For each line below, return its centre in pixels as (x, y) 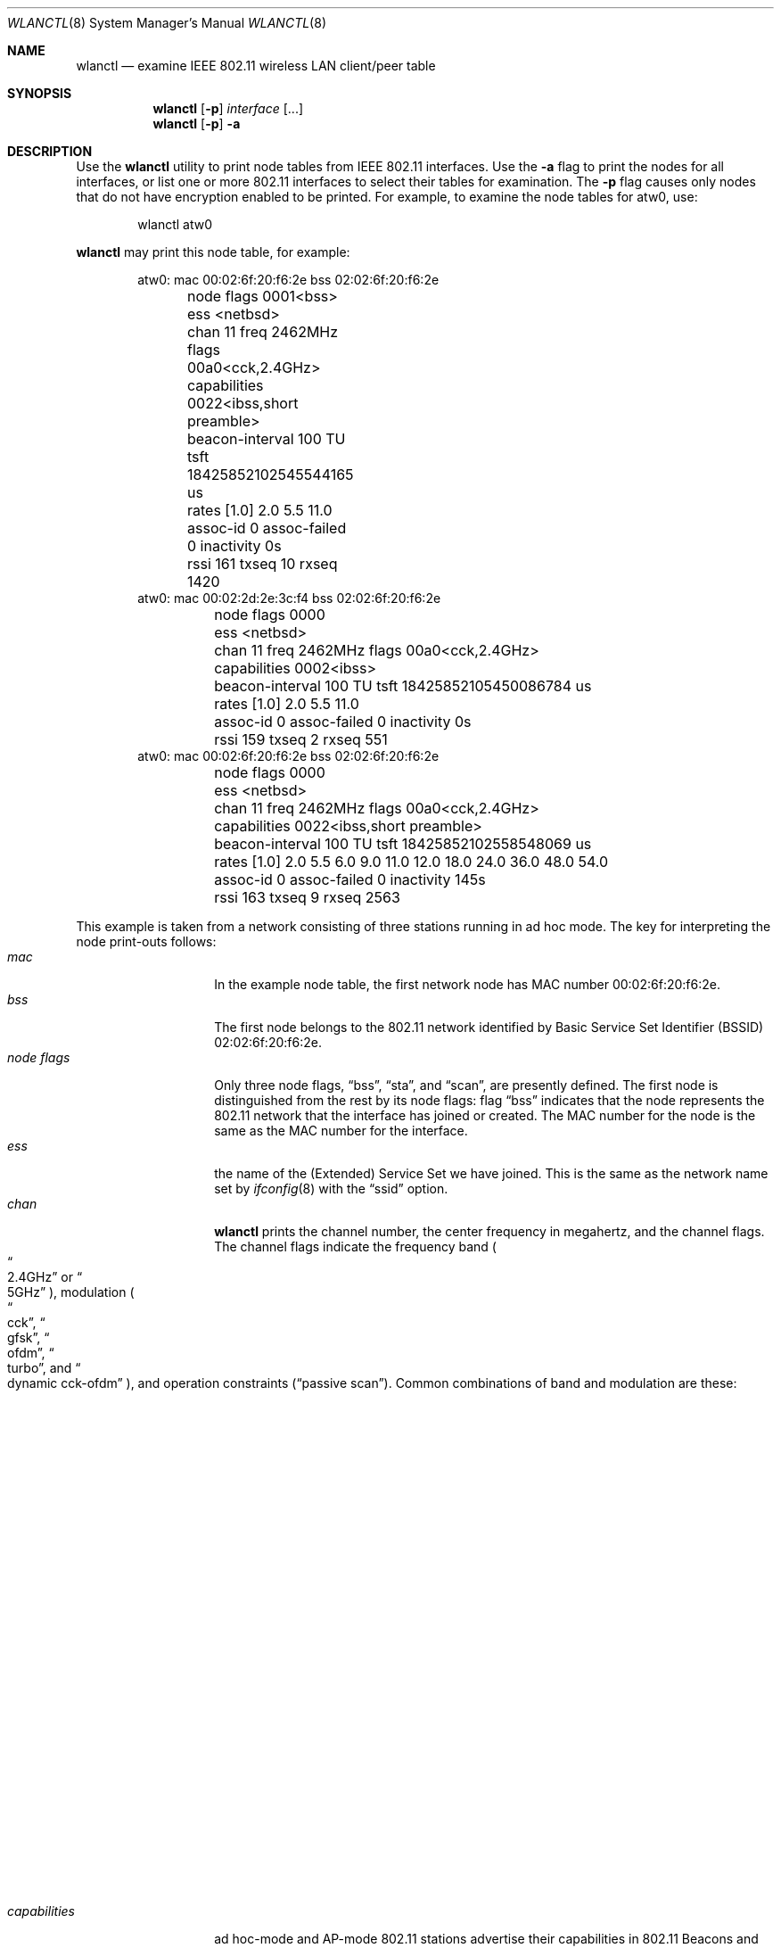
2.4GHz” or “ (45, 1277)
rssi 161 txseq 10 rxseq (263, 564)
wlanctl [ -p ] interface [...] (228, 108)
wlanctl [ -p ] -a (197, 124)
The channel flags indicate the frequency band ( (355, 1246)
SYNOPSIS (40, 93)
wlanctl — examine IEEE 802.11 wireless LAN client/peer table (256, 66)
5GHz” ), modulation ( (71, 1292)
